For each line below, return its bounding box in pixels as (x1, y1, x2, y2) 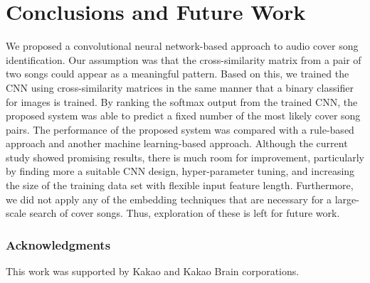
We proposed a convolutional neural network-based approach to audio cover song (6, 38, 359, 53)
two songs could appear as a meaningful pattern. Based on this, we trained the (6, 66, 349, 81)
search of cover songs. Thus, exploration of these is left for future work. (29, 205, 340, 220)
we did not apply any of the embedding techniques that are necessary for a (6, 191, 332, 206)
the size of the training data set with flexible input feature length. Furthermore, (6, 178, 354, 193)
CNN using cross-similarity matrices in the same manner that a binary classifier (6, 80, 354, 95)
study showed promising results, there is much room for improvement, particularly (6, 149, 364, 164)
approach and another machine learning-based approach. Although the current (6, 136, 348, 151)
